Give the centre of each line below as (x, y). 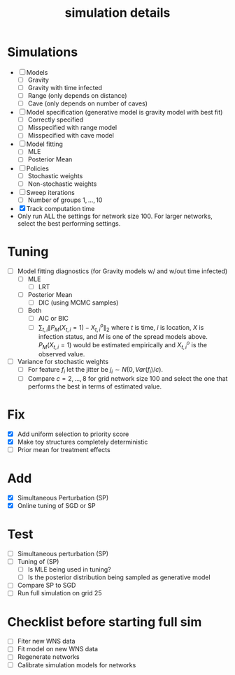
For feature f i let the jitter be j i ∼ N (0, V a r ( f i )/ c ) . (95, 370)
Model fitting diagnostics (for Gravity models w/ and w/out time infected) (122, 271)
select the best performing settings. (69, 223)
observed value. (62, 354)
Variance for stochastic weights (63, 361)
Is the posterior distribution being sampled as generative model (119, 577)
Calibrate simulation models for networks (77, 665)
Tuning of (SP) (38, 562)
